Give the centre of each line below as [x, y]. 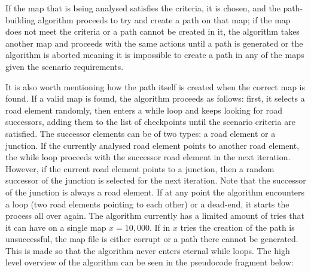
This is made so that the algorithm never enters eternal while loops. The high [148, 250]
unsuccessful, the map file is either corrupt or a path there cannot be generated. [152, 239]
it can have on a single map [56, 227]
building [20, 19]
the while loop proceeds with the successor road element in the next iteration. [148, 157]
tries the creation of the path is [237, 227]
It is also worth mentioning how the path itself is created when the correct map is [155, 86]
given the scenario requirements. [65, 66]
